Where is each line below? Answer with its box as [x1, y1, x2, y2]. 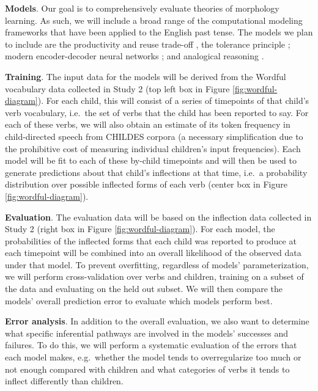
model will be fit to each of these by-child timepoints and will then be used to [5, 154, 297, 167]
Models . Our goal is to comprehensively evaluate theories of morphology [5, 2, 279, 14]
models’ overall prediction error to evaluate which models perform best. [5, 294, 273, 307]
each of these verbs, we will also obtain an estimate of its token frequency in [5, 118, 290, 131]
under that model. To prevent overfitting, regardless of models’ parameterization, [5, 258, 309, 271]
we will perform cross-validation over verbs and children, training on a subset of [5, 270, 304, 283]
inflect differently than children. [5, 375, 124, 387]
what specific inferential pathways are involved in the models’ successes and [5, 326, 288, 339]
